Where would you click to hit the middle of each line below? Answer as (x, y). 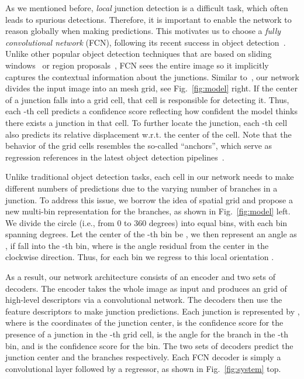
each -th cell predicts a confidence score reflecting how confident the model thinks (152, 111)
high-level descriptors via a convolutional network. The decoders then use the (144, 300)
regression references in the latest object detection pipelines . (115, 157)
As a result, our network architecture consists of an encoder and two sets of (140, 277)
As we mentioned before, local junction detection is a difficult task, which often (147, 8)
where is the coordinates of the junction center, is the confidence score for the (144, 322)
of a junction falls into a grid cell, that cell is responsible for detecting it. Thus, (147, 99)
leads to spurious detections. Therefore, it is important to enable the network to (148, 19)
